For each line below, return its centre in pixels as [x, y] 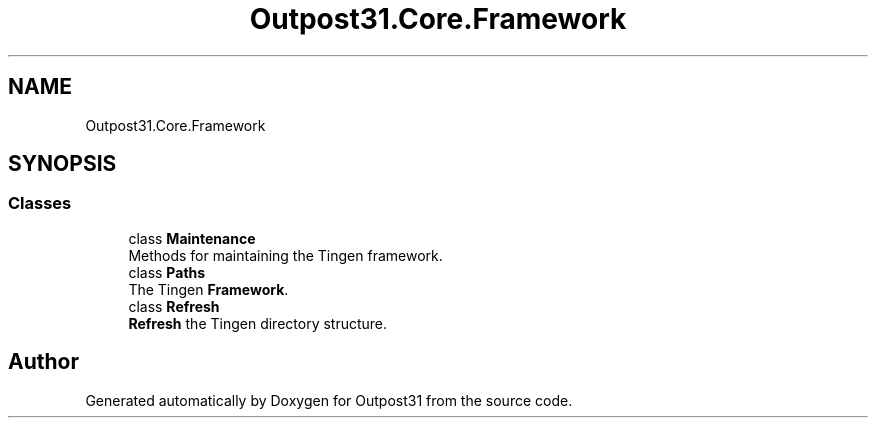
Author [43, 362]
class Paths [167, 272]
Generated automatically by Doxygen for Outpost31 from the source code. [329, 400]
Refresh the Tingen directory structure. [258, 323]
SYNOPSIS [62, 164]
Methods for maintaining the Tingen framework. [285, 255]
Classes [40, 203]
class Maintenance [192, 238]
